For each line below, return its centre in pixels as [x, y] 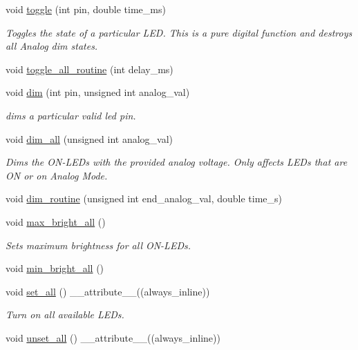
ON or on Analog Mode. [57, 175]
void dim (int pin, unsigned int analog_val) [98, 92]
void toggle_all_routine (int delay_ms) [89, 69]
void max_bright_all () [56, 221]
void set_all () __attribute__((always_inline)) [108, 291]
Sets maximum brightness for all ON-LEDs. [98, 245]
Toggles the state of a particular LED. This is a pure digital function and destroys [179, 32]
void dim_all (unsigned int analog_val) [89, 138]
